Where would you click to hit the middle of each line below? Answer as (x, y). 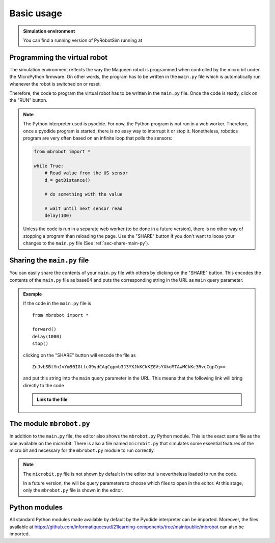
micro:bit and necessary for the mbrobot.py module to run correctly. (82, 450)
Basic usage (36, 13)
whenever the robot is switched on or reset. (55, 84)
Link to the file (52, 399)
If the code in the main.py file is (57, 304)
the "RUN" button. (29, 100)
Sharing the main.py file (49, 261)
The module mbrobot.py (50, 424)
